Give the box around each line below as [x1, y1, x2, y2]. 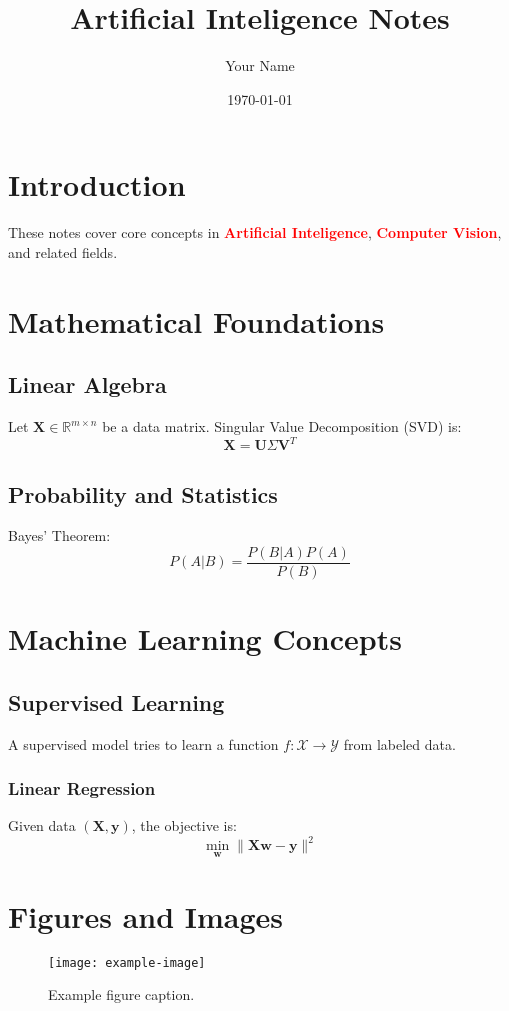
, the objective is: [131, 815, 237, 836]
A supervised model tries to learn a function [8, 733, 279, 754]
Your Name [225, 55, 295, 76]
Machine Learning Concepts [8, 618, 402, 659]
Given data [8, 815, 76, 836]
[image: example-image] [48, 955, 206, 970]
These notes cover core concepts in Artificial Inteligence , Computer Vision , [8, 222, 502, 243]
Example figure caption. [48, 984, 195, 1005]
